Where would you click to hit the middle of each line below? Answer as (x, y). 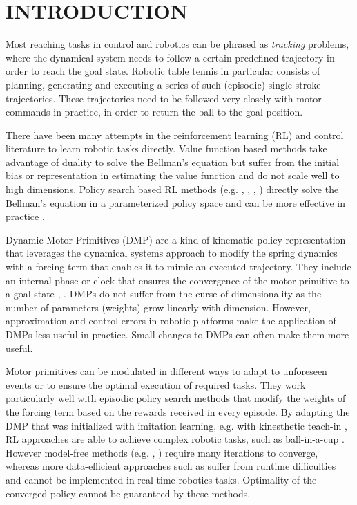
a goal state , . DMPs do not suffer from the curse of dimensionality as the (164, 294)
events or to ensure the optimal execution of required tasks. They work (156, 384)
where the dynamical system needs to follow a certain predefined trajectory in (170, 57)
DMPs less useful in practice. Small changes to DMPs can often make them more (177, 334)
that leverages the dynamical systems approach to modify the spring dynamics (172, 253)
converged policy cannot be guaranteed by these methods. (128, 493)
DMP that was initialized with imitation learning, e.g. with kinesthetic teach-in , (176, 425)
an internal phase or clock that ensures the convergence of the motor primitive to (177, 280)
